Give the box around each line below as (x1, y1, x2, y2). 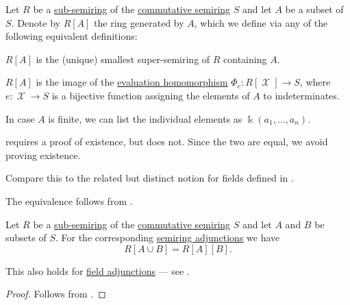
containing (223, 51, 267, 66)
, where (299, 75, 331, 89)
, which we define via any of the (194, 15, 328, 29)
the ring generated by (94, 15, 184, 29)
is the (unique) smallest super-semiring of (36, 51, 210, 66)
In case (5, 111, 35, 125)
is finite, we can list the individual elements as (48, 111, 242, 125)
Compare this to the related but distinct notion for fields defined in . (5, 171, 294, 185)
